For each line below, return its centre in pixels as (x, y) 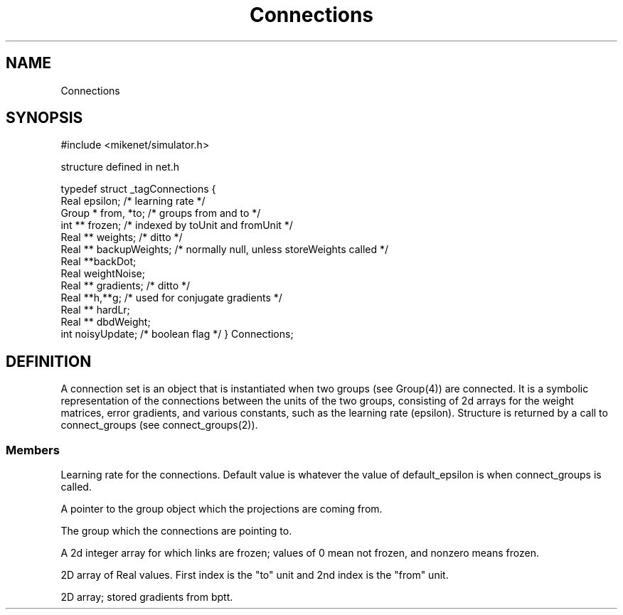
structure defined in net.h (120, 167)
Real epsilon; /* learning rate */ (133, 201)
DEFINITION (49, 361)
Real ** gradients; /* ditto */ (126, 286)
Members (33, 450)
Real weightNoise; (103, 274)
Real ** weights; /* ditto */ (122, 237)
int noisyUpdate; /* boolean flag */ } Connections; (177, 334)
